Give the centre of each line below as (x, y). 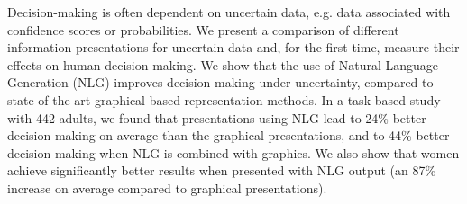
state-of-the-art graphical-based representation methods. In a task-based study (224, 99)
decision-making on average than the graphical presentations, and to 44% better (229, 135)
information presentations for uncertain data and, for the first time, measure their (233, 47)
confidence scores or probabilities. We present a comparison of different (203, 29)
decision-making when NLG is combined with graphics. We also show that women (233, 152)
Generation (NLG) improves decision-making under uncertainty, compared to (220, 82)
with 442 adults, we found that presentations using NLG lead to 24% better (217, 117)
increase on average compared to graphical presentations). (167, 187)
